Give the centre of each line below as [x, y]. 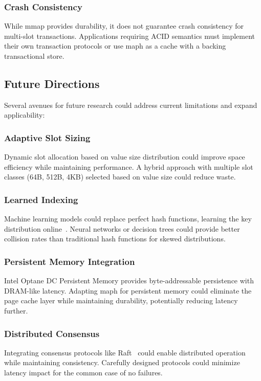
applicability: [25, 115]
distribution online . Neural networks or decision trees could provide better [122, 228]
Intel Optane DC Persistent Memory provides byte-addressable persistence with [129, 281]
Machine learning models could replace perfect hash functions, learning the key [128, 219]
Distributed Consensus [52, 333]
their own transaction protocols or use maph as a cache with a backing [115, 46]
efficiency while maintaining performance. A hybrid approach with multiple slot [129, 166]
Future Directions [52, 83]
